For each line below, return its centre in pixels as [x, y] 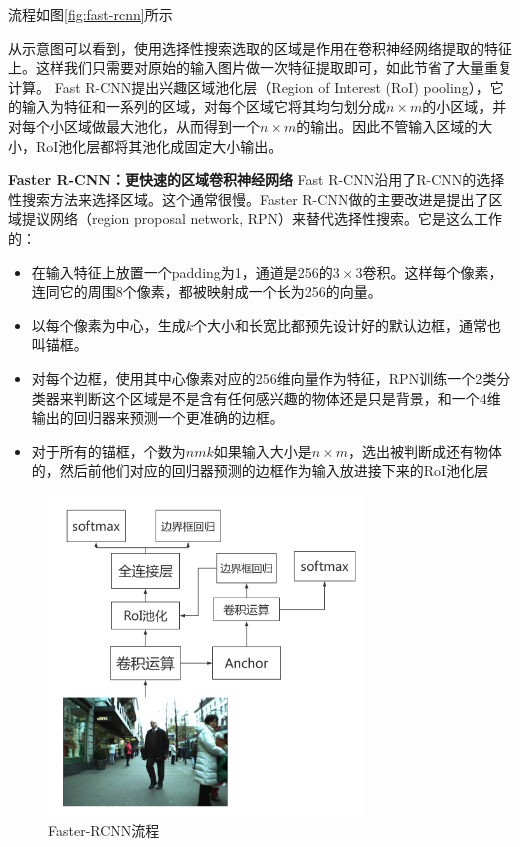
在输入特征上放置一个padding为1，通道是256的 [182, 271]
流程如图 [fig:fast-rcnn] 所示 [90, 14]
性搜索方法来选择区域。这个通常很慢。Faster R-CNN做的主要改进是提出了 [248, 198]
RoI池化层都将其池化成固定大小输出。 [159, 145]
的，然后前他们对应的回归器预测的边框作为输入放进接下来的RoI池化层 [260, 470]
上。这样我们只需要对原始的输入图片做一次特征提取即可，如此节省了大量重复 [260, 67]
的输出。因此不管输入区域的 [387, 125]
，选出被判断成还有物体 [425, 450]
